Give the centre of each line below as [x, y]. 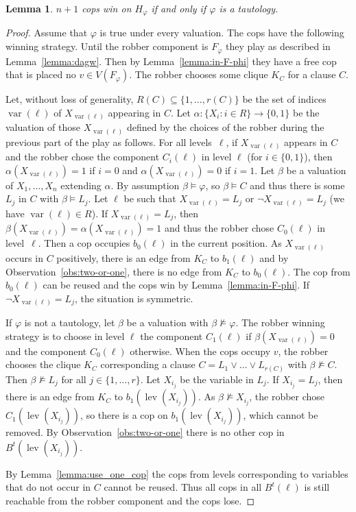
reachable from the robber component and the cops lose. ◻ [130, 500]
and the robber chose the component [83, 157]
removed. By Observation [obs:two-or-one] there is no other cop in [145, 432]
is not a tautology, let [70, 322]
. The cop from [319, 271]
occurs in [24, 257]
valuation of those [43, 127]
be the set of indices [284, 99]
